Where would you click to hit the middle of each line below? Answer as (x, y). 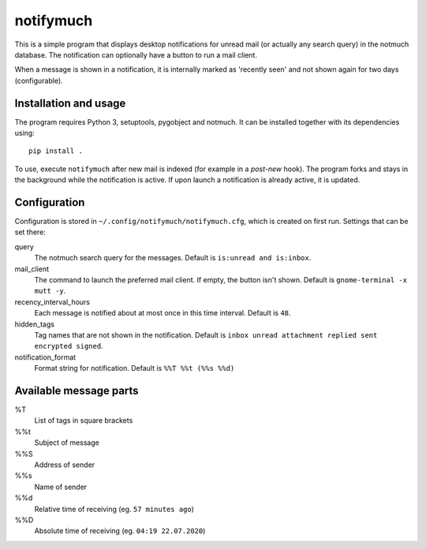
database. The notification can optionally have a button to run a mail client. (136, 54)
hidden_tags (35, 324)
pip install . (56, 151)
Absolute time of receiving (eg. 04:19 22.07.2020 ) (120, 531)
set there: (30, 232)
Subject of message (67, 443)
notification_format (45, 357)
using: (24, 133)
